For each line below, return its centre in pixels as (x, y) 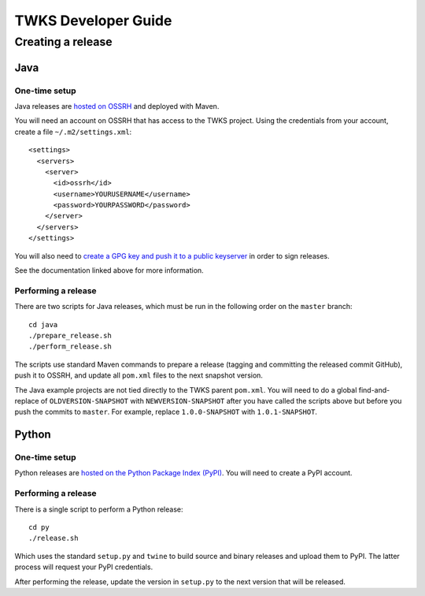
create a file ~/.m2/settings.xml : (73, 132)
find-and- (374, 389)
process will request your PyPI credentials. (84, 567)
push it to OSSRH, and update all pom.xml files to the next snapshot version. (139, 375)
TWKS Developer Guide (93, 20)
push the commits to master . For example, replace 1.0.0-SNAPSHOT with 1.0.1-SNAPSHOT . (166, 412)
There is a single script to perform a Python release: (99, 509)
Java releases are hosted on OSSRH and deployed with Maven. (117, 106)
